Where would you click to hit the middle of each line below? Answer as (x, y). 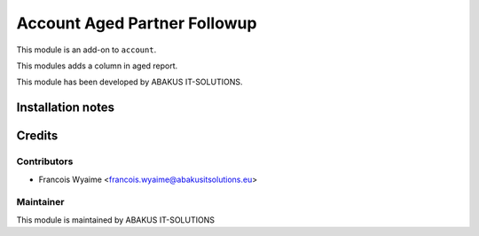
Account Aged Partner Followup (137, 23)
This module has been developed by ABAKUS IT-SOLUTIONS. (130, 82)
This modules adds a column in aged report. (97, 66)
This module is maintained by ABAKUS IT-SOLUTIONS (115, 220)
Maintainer (40, 202)
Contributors (45, 161)
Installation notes (66, 108)
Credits (37, 136)
